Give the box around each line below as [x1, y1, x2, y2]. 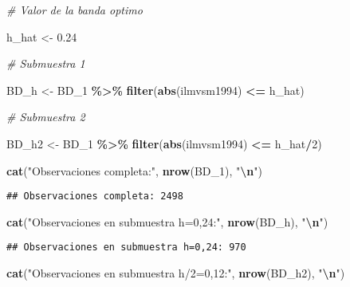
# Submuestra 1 [6, 55, 85, 72]
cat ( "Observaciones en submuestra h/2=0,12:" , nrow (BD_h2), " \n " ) [6, 265, 345, 281]
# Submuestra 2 [6, 108, 85, 125]
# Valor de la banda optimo [6, 2, 143, 18]
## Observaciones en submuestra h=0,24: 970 [6, 242, 246, 254]
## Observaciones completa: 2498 [6, 191, 183, 202]
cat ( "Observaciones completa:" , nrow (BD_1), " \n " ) [6, 162, 262, 179]
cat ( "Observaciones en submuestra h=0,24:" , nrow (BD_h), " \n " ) [6, 213, 328, 230]
